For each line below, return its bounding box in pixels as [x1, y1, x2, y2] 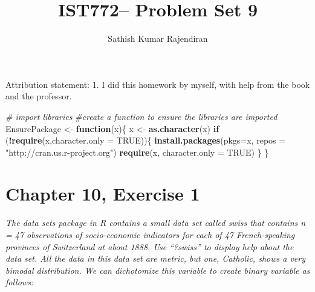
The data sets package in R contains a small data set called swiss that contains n [5, 216, 306, 229]
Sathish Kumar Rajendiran [108, 32, 208, 45]
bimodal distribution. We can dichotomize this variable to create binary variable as [5, 264, 310, 276]
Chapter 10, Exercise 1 [5, 181, 200, 206]
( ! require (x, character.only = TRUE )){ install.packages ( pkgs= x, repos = [5, 134, 286, 147]
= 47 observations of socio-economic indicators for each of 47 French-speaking [5, 228, 295, 241]
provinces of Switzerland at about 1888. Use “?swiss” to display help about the [5, 240, 294, 253]
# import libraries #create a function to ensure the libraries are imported [5, 110, 278, 122]
